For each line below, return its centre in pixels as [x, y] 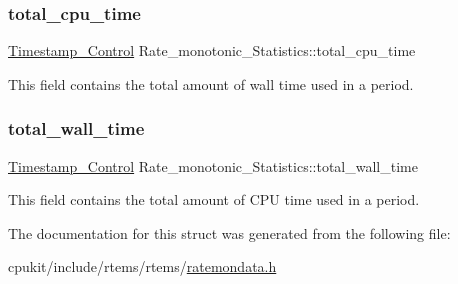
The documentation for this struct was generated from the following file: [229, 232]
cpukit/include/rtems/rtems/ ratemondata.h [142, 266]
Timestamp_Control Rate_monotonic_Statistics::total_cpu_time [212, 50]
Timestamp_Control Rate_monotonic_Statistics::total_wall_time [213, 165]
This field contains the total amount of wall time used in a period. [211, 83]
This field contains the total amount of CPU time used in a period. [214, 199]
